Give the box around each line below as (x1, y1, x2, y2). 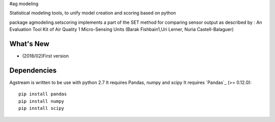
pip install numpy (18, 98, 65, 104)
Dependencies (9, 66, 57, 74)
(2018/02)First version (22, 53, 69, 59)
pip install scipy (18, 105, 65, 111)
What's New (9, 39, 49, 48)
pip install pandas (18, 91, 67, 97)
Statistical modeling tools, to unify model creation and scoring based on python (9, 10, 176, 16)
